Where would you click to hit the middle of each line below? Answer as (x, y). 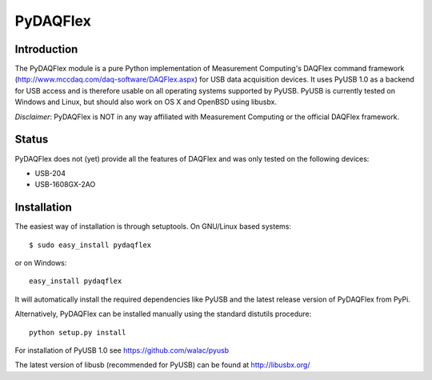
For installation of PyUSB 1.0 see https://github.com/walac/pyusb (122, 350)
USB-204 (50, 173)
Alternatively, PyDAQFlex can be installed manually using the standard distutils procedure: (163, 314)
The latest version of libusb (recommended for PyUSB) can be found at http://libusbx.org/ (162, 365)
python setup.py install (78, 332)
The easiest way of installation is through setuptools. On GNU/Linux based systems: (153, 226)
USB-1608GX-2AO (65, 185)
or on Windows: (41, 263)
